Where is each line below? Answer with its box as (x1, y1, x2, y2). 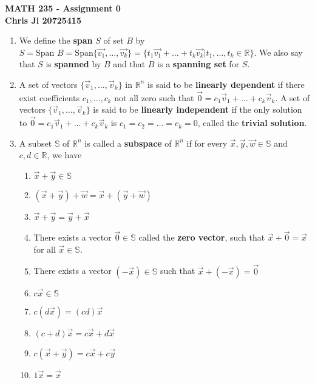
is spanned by (46, 58, 101, 70)
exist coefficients (19, 91, 80, 104)
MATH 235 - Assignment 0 (5, 2, 121, 14)
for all (33, 242, 56, 255)
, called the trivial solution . (197, 116, 307, 129)
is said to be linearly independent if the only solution (93, 103, 302, 116)
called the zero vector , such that (138, 231, 265, 244)
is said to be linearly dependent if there (147, 78, 305, 90)
